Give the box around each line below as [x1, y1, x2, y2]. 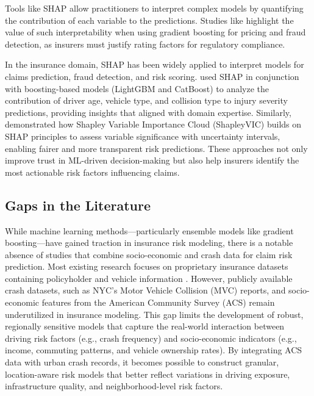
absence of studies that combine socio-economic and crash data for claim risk [5, 248, 293, 261]
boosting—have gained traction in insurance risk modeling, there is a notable [5, 236, 293, 249]
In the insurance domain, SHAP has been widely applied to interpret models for [5, 58, 304, 71]
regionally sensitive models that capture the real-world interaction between [5, 320, 285, 333]
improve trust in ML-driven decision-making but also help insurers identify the [5, 154, 299, 167]
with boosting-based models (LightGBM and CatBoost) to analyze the [5, 82, 269, 95]
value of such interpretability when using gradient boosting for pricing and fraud [5, 26, 306, 38]
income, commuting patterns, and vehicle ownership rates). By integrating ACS [5, 344, 302, 356]
